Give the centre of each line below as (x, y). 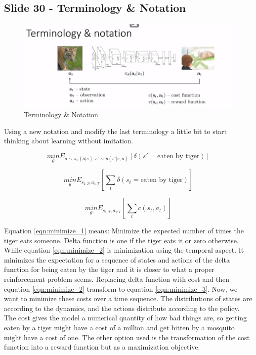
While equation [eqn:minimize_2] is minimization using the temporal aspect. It (124, 250)
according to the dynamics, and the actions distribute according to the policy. (122, 308)
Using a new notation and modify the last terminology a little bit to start (116, 131)
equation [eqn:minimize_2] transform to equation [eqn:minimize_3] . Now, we (121, 288)
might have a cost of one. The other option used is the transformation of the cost (127, 337)
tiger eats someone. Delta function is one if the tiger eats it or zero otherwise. (121, 240)
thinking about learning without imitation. (69, 141)
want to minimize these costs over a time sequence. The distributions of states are (128, 298)
